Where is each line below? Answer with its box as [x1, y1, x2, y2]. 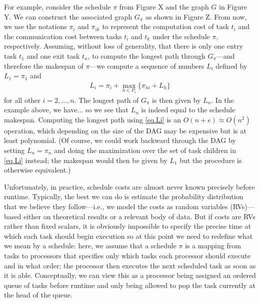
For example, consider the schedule [4, 2, 111, 12]
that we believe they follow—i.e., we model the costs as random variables [4, 201, 228, 211]
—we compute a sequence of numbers [89, 60, 204, 71]
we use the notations [4, 21, 67, 32]
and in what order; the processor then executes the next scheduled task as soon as [4, 260, 256, 270]
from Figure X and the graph [119, 2, 209, 12]
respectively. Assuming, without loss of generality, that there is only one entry [4, 41, 243, 51]
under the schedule [152, 31, 210, 41]
